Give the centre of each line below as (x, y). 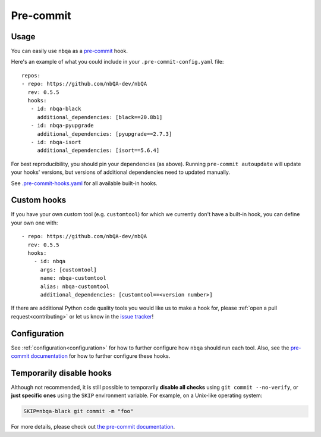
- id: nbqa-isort (56, 142)
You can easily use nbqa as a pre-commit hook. (69, 51)
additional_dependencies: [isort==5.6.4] (98, 151)
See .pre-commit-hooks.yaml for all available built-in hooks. (84, 183)
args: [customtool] (69, 270)
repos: (31, 75)
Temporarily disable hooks (62, 373)
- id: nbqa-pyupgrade (62, 126)
